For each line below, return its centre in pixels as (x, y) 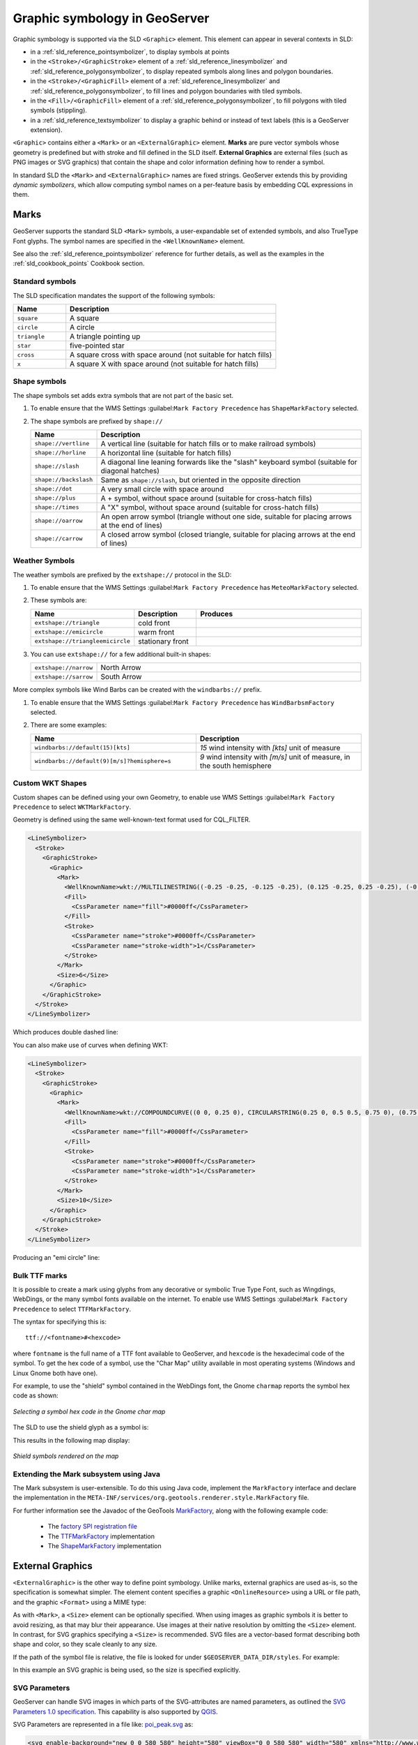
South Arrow (121, 677)
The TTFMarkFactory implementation (101, 1536)
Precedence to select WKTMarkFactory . (72, 807)
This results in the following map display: (71, 1440)
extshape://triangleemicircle (82, 641)
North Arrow (121, 668)
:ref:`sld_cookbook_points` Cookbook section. (79, 263)
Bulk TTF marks (40, 1275)
